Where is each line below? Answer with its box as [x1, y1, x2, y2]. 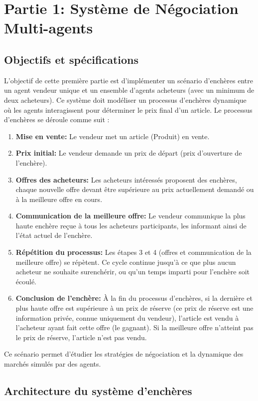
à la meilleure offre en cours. [15, 194, 103, 204]
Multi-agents [4, 17, 93, 38]
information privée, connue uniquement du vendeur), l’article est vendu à [15, 312, 239, 323]
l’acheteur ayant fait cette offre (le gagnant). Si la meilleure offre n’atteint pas [15, 322, 254, 333]
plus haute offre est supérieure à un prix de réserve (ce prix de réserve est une [15, 303, 254, 313]
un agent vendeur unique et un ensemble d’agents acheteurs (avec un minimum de [4, 85, 255, 95]
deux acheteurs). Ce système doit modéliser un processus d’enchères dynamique [4, 94, 247, 105]
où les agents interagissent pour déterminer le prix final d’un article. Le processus [4, 104, 253, 115]
